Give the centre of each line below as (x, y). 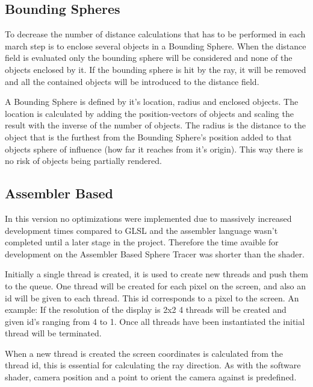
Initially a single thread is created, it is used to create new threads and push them (156, 274)
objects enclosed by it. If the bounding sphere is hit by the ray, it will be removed (156, 69)
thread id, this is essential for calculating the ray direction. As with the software (153, 365)
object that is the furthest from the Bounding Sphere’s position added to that (148, 137)
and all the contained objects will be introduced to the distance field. (132, 81)
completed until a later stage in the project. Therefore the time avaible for (142, 242)
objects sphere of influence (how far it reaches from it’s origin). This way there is (154, 149)
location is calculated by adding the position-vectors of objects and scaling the (149, 113)
